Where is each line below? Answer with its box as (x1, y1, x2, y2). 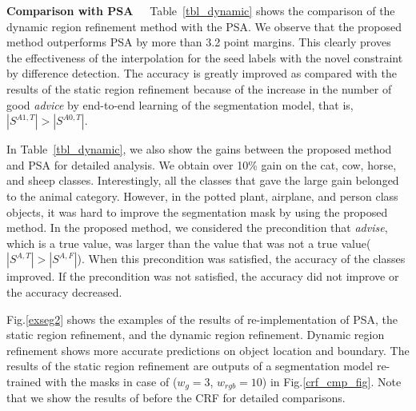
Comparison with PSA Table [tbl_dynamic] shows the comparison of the (6, 2, 395, 18)
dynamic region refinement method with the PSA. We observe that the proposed (6, 18, 402, 34)
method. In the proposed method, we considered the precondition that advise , (6, 219, 388, 236)
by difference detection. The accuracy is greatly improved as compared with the (6, 65, 397, 82)
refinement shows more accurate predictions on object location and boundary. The (6, 341, 410, 358)
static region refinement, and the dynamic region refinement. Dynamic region (6, 326, 385, 343)
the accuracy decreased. (6, 283, 122, 300)
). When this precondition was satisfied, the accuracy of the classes (77, 250, 406, 267)
